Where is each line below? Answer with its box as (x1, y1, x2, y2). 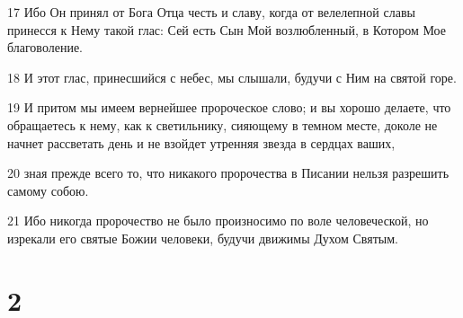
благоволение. (7, 38, 83, 57)
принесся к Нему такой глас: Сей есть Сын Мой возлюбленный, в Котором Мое (7, 20, 446, 39)
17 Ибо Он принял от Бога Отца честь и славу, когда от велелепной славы (7, 3, 415, 21)
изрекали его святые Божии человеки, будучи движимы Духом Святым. (7, 228, 398, 247)
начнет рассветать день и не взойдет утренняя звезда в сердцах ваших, (7, 133, 396, 152)
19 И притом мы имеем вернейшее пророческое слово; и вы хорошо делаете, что (7, 98, 451, 117)
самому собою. (7, 181, 89, 199)
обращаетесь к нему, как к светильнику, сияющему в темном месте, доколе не (7, 115, 438, 134)
